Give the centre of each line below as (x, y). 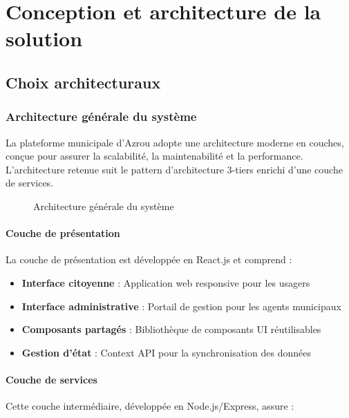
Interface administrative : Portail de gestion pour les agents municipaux (181, 306)
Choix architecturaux (83, 82)
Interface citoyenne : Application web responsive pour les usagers (166, 282)
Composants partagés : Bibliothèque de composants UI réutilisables (171, 329)
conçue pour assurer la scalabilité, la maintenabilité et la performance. (154, 156)
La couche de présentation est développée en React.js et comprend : (149, 259)
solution (44, 38)
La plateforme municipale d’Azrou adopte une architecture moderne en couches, (175, 142)
